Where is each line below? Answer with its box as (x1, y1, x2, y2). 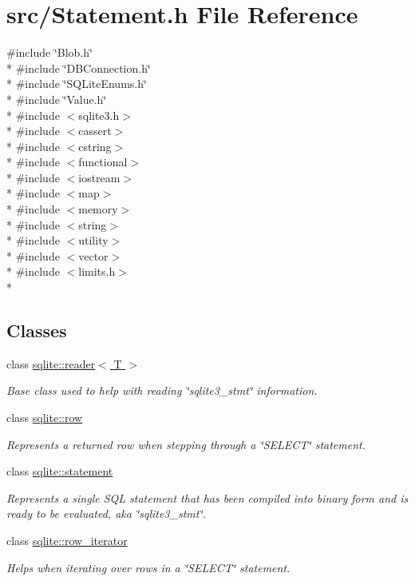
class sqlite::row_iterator (6, 531, 128, 548)
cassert (78, 122, 112, 139)
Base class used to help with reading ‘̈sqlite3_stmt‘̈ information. (6, 382, 318, 399)
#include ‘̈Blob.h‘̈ (6, 44, 93, 61)
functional (78, 153, 128, 170)
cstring (78, 137, 112, 154)
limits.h (78, 263, 116, 280)
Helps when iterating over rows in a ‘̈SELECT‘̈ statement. (6, 559, 290, 575)
